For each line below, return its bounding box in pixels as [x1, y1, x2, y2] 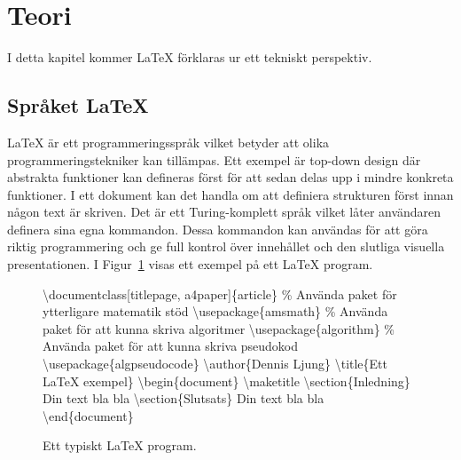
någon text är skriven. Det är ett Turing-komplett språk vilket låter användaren [7, 202, 441, 221]
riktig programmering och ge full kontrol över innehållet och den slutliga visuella [7, 237, 445, 256]
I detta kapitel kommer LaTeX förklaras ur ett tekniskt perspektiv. [7, 48, 372, 67]
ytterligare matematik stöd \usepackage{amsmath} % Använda [43, 302, 388, 321]
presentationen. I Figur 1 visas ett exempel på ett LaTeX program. [7, 255, 373, 274]
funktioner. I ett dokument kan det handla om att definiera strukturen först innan [7, 185, 454, 203]
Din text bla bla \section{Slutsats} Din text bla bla [43, 389, 324, 408]
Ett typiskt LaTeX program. [43, 436, 197, 455]
